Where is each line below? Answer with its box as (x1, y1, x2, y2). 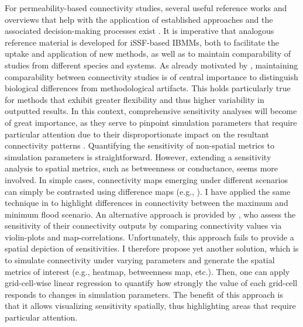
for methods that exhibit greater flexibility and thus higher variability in (5, 93, 264, 105)
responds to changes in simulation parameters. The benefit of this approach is (5, 288, 283, 300)
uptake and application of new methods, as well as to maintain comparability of (5, 47, 291, 60)
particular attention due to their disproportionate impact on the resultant (5, 128, 269, 140)
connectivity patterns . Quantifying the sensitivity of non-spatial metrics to (5, 139, 274, 152)
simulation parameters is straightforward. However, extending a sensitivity (5, 150, 271, 163)
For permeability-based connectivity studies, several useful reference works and (5, 2, 287, 13)
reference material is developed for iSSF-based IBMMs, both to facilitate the (5, 36, 279, 48)
